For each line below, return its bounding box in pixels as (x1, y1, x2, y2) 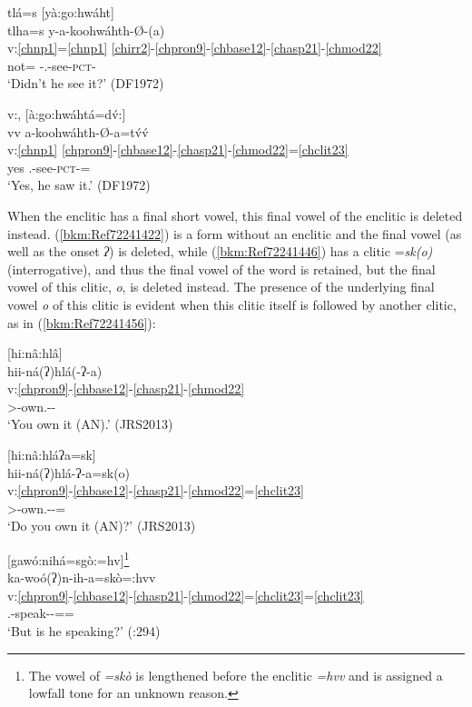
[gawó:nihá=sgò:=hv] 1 (7, 548, 130, 569)
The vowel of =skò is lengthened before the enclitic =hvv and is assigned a (28, 665, 443, 684)
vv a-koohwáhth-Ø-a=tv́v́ (7, 122, 149, 141)
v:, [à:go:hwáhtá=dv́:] (7, 104, 126, 123)
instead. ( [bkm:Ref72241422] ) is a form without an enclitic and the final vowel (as (7, 224, 462, 243)
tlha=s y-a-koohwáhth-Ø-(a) (7, 20, 165, 39)
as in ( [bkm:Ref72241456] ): (7, 313, 156, 332)
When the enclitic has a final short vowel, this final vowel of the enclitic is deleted (7, 205, 463, 224)
